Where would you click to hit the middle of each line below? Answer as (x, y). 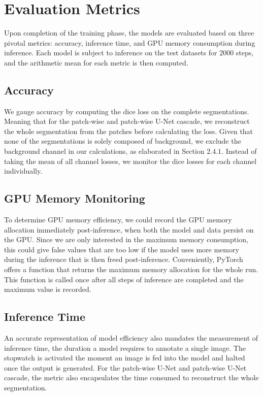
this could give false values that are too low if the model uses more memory (122, 249)
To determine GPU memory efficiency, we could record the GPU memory (118, 220)
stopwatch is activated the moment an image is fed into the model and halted (125, 358)
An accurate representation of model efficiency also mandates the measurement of (131, 338)
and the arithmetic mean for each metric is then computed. (96, 62)
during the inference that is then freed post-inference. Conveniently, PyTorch (124, 259)
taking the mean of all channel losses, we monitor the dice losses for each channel (130, 161)
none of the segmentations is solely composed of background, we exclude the (123, 141)
